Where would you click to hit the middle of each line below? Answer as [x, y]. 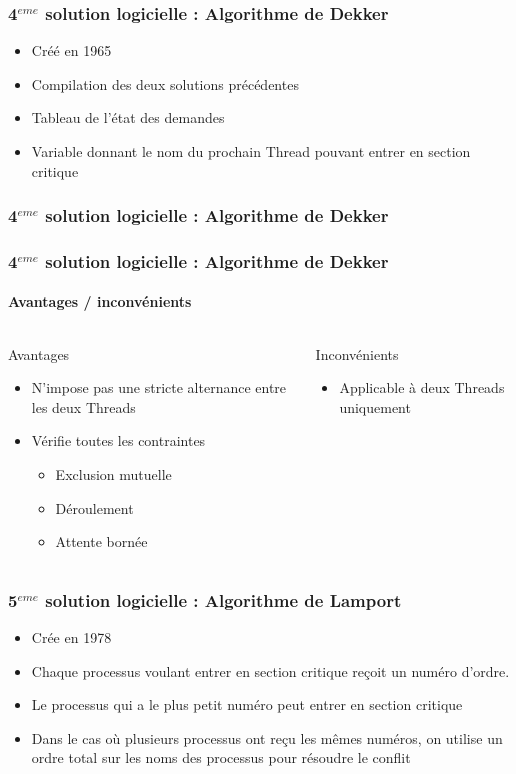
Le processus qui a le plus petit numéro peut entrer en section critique [247, 704]
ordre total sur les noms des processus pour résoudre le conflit [221, 757]
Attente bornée [101, 541]
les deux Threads [83, 406]
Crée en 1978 [71, 637]
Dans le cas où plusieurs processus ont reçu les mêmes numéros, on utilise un [267, 737]
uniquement [375, 406]
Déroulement [94, 507]
